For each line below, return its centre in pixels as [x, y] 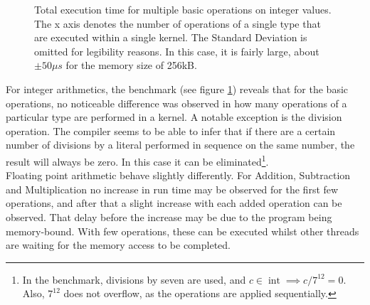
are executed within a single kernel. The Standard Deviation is [171, 37]
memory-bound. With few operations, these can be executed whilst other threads [183, 231]
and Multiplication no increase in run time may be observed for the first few [172, 189]
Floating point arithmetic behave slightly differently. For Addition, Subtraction [178, 175]
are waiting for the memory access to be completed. [118, 245]
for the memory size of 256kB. [131, 65]
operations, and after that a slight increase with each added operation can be [174, 203]
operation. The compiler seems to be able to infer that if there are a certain [171, 130]
